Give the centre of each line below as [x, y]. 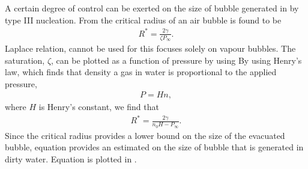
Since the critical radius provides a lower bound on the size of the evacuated [145, 135]
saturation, [25, 60]
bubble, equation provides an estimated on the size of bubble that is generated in [154, 147]
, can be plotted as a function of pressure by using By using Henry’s [177, 60]
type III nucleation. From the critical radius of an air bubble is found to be [143, 20]
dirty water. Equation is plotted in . [71, 158]
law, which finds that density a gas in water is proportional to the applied [141, 72]
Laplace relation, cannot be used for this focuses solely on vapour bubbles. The [150, 48]
